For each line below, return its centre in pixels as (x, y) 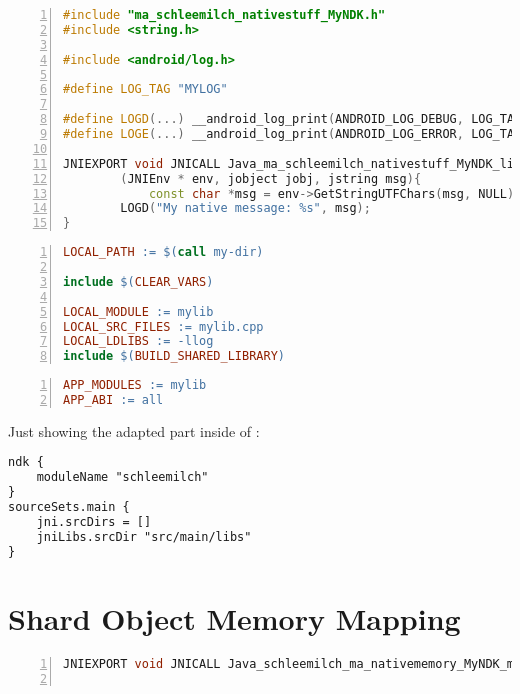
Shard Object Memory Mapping (234, 617)
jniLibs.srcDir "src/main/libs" (144, 536)
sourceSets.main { (69, 507)
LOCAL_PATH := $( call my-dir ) (163, 252)
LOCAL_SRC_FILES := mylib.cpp (163, 326)
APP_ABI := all (113, 400)
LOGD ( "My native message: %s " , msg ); (245, 208)
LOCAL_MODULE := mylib (138, 311)
